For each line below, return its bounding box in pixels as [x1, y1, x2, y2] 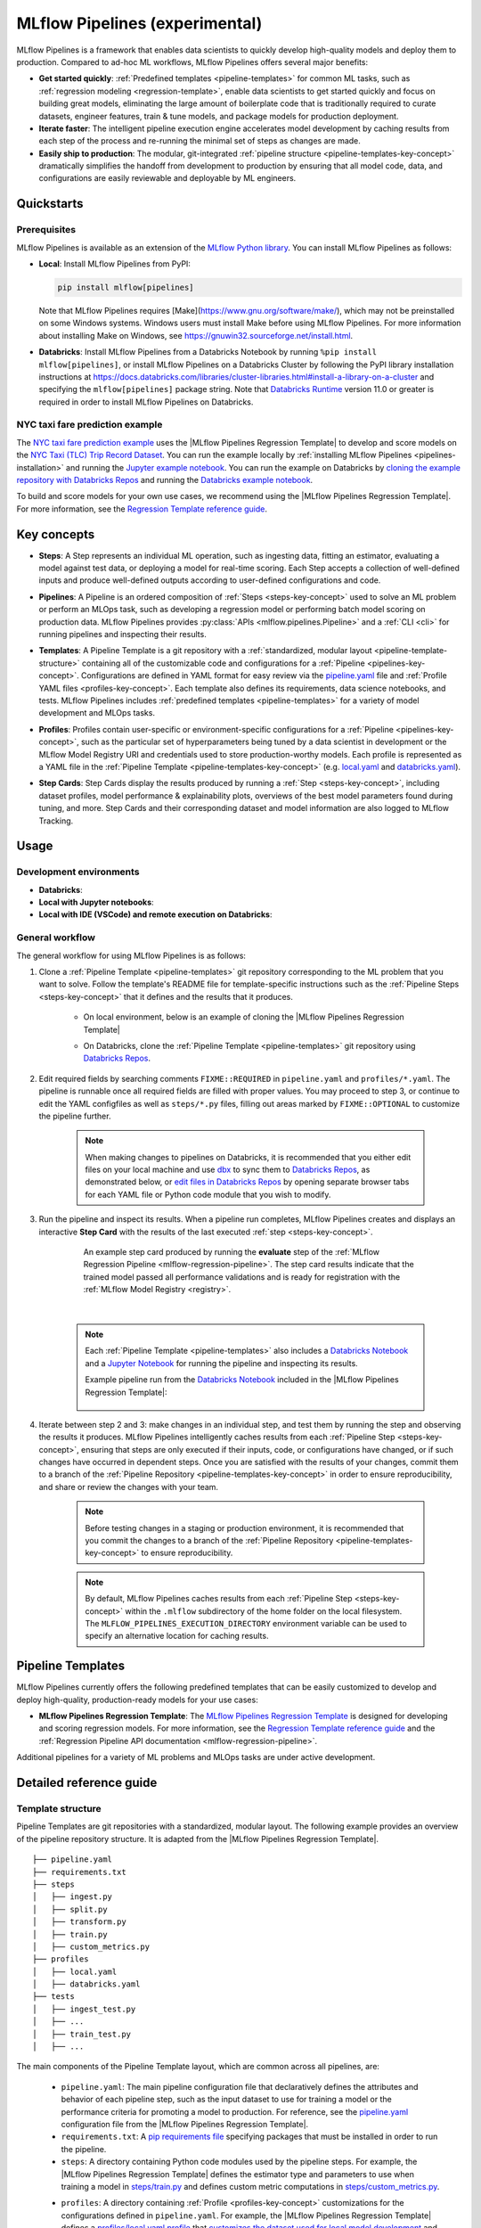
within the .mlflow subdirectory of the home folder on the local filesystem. [125, 1605, 403, 1617]
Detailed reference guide [16, 1775, 158, 1790]
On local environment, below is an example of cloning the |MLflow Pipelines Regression [83, 1012, 404, 1022]
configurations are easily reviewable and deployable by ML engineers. [38, 173, 297, 184]
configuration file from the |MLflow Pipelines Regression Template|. [61, 2119, 309, 2129]
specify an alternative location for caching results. [85, 1631, 269, 1642]
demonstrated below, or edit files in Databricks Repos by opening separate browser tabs [85, 1176, 410, 1187]
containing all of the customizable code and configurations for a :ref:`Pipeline [81, 658, 365, 668]
